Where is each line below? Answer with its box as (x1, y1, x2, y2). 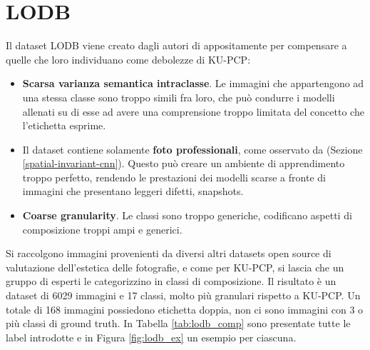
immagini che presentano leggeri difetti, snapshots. (22, 184, 244, 199)
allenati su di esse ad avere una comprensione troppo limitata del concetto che (22, 104, 364, 119)
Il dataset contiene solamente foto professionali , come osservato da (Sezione (22, 141, 363, 156)
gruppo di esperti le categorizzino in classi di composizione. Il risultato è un (6, 274, 336, 289)
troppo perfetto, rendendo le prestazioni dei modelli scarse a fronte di (22, 169, 326, 184)
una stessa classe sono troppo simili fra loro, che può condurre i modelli (22, 89, 335, 104)
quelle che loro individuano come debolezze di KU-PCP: (6, 51, 251, 66)
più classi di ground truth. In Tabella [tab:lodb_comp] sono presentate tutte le (6, 316, 351, 331)
